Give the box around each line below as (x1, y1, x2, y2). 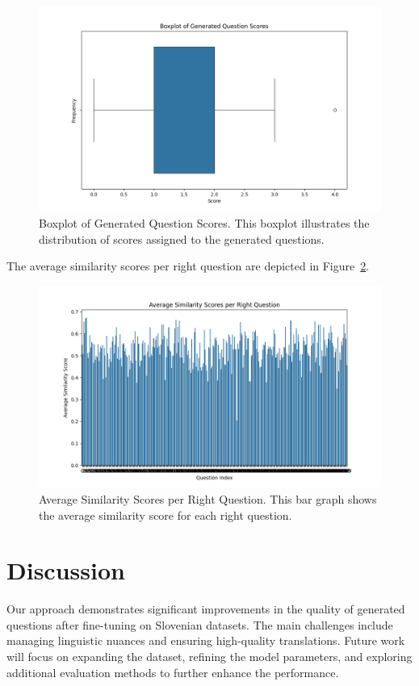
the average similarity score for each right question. (39, 506, 292, 523)
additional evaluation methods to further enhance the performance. (6, 663, 339, 680)
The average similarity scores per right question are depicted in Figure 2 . (6, 257, 370, 274)
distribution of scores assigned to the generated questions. (39, 230, 325, 247)
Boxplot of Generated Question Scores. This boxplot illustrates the (39, 214, 370, 231)
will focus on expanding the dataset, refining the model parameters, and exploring (6, 648, 413, 665)
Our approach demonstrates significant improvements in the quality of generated (6, 600, 405, 617)
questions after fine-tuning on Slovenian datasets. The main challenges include (6, 616, 393, 633)
